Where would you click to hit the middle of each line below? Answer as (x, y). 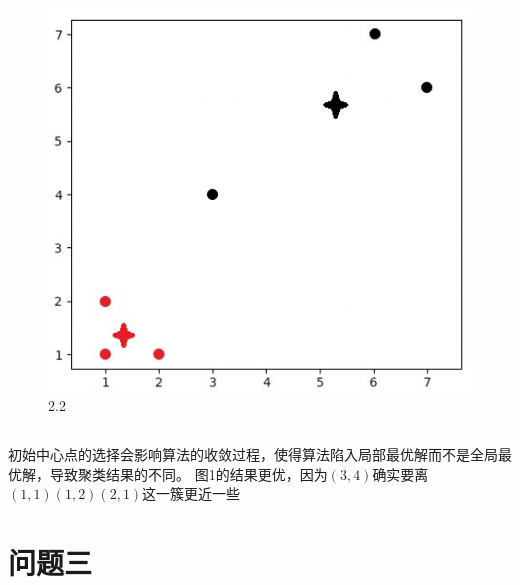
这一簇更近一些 (191, 493)
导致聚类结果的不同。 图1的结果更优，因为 (188, 473)
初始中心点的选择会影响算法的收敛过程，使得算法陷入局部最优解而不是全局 (253, 453)
